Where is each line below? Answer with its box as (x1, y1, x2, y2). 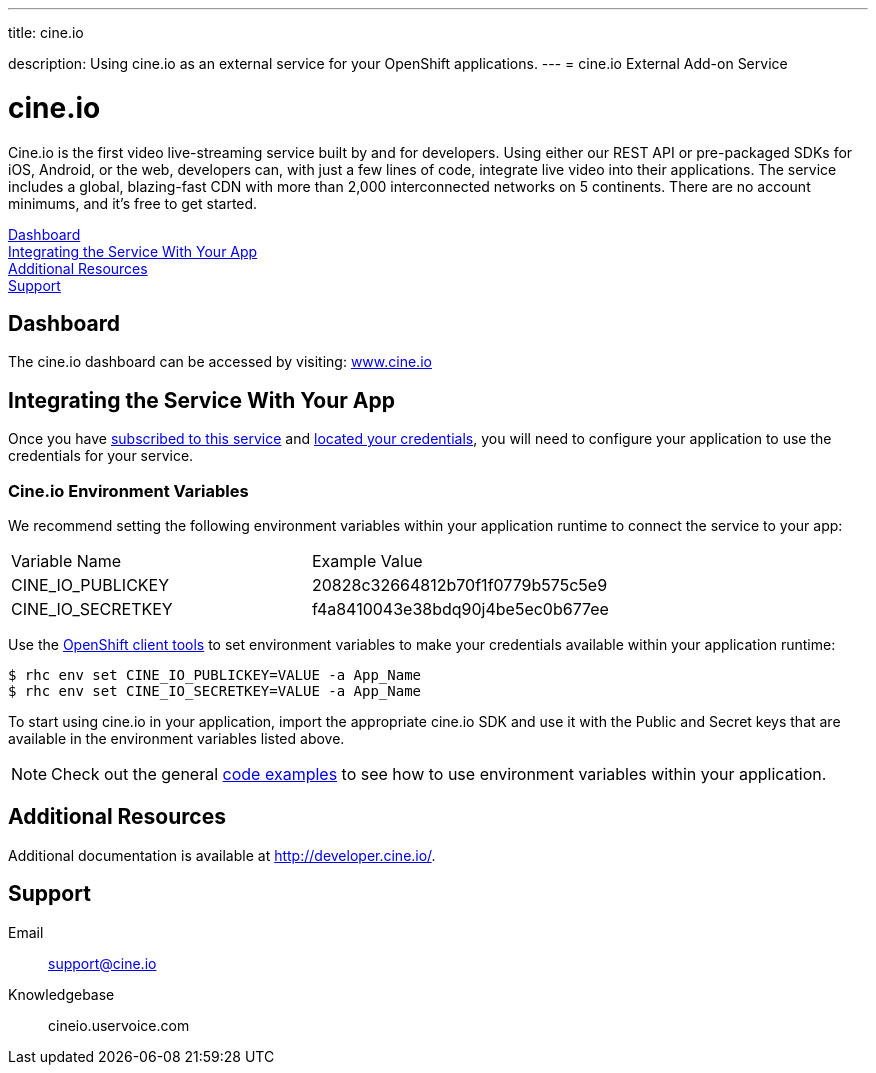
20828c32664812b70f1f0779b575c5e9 (311, 574, 608, 595)
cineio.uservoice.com (48, 1016, 190, 1034)
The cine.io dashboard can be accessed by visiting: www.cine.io (8, 353, 432, 371)
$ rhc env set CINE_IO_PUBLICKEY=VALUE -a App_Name (8, 666, 422, 683)
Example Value (311, 550, 423, 571)
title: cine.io (8, 24, 84, 41)
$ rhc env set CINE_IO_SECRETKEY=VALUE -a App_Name (8, 682, 422, 699)
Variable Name (11, 550, 122, 571)
